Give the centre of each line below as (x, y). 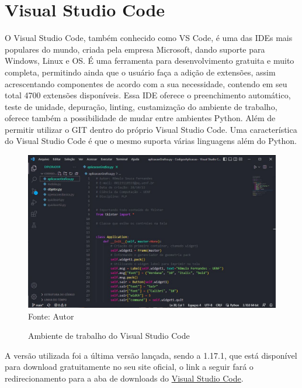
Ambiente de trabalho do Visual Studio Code (109, 336)
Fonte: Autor (51, 316)
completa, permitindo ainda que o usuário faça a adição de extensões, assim (140, 72)
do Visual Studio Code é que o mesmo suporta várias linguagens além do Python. (151, 141)
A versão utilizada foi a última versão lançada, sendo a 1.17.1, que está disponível (151, 355)
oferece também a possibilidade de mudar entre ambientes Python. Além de (140, 118)
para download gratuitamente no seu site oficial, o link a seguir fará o (129, 367)
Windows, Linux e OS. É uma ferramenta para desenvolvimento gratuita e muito (150, 61)
